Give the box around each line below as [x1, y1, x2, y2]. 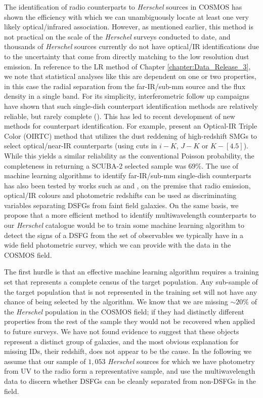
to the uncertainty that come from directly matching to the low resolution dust [4, 51, 249, 61]
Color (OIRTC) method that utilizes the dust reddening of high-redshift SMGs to [4, 130, 257, 141]
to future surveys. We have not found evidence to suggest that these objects [4, 326, 239, 336]
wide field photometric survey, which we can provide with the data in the [4, 240, 231, 250]
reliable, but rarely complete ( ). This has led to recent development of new [4, 110, 235, 121]
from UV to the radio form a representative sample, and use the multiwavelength [4, 366, 255, 376]
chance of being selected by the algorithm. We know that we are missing [4, 296, 228, 307]
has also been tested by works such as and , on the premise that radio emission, [4, 180, 251, 190]
